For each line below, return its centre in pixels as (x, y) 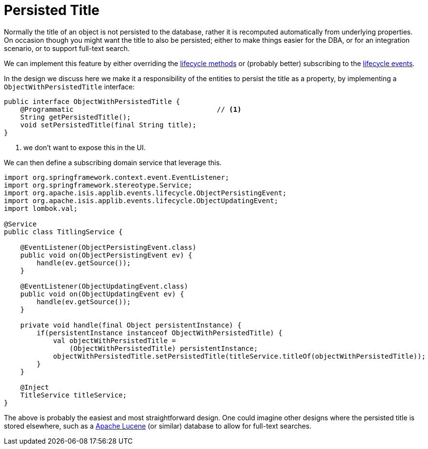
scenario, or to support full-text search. (67, 48)
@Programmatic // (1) (131, 109)
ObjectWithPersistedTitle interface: (69, 86)
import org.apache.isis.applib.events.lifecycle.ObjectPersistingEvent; (145, 193)
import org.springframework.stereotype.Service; (98, 185)
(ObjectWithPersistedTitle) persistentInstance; (163, 348)
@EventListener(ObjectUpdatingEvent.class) (104, 286)
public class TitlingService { (63, 232)
